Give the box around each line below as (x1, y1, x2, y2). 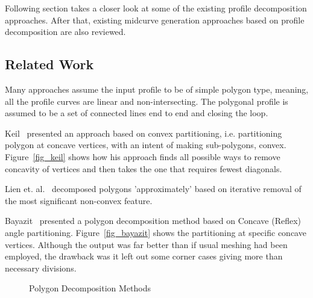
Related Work (5, 55, 94, 73)
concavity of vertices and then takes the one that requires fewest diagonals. (5, 162, 282, 175)
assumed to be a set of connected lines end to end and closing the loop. (5, 107, 268, 119)
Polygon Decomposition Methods (29, 282, 151, 294)
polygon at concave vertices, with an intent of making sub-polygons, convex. (5, 138, 286, 151)
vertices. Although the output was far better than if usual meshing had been (5, 238, 288, 250)
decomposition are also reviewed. (5, 25, 126, 38)
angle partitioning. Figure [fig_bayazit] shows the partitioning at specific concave (5, 226, 306, 238)
